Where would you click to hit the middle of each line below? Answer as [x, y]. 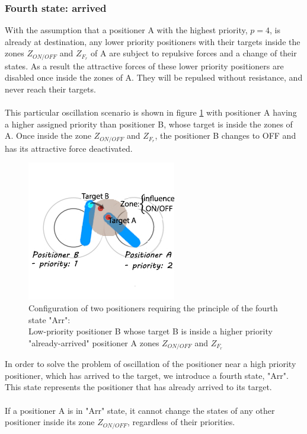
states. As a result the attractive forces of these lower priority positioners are [144, 66]
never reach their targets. [50, 89]
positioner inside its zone [50, 422]
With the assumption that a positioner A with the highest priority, [126, 30]
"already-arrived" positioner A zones [94, 342]
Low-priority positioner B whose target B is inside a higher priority [151, 331]
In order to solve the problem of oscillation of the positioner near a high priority [151, 364]
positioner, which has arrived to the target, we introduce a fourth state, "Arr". [147, 375]
